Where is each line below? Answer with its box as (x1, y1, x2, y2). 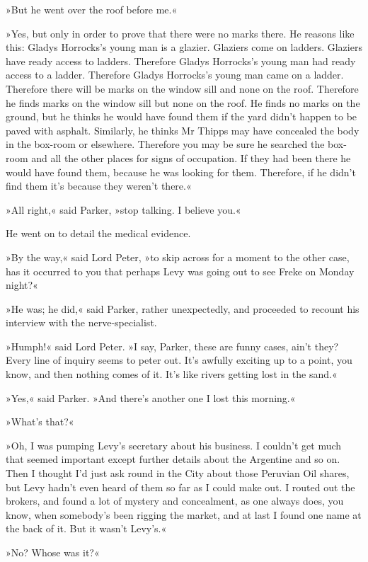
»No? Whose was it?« (6, 545, 100, 559)
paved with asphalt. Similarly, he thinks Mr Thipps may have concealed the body (6, 122, 360, 137)
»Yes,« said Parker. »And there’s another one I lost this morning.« (6, 390, 296, 405)
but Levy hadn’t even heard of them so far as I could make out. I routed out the (6, 479, 355, 494)
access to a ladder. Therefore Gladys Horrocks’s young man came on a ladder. (6, 67, 344, 82)
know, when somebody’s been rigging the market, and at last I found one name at (6, 507, 362, 522)
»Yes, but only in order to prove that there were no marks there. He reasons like (6, 25, 355, 40)
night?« (6, 277, 38, 292)
